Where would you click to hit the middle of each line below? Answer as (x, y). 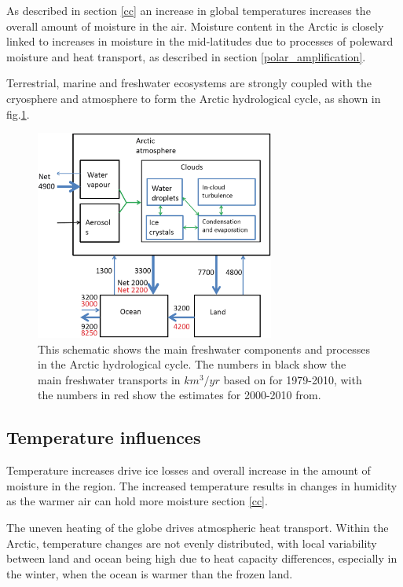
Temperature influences (104, 437)
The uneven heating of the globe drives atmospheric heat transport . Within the (198, 527)
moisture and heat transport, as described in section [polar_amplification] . (186, 56)
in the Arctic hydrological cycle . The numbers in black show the (192, 364)
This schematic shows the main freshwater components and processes (204, 349)
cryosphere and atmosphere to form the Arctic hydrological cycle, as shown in (194, 98)
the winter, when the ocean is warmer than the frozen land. (150, 573)
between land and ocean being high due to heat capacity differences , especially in (202, 558)
